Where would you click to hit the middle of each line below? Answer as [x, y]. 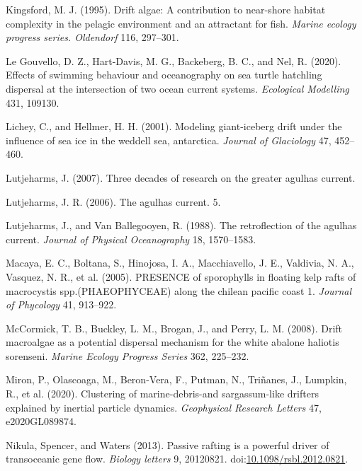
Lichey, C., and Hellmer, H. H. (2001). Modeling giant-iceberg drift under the [174, 126]
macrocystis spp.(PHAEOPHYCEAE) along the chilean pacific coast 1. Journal [179, 290]
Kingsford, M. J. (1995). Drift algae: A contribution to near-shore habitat [166, 9]
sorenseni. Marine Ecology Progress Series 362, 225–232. [128, 355]
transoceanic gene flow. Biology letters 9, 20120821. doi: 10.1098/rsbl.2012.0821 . [177, 459]
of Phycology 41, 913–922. [61, 304]
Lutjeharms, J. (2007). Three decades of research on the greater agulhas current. [181, 177]
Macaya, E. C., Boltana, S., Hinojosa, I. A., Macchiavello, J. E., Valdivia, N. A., [180, 263]
